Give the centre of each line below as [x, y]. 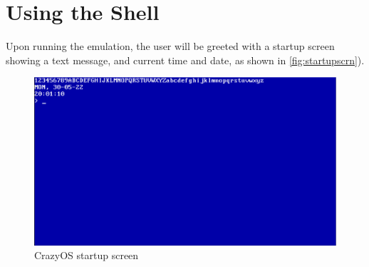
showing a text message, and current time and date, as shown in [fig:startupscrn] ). [185, 60]
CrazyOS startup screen [87, 255]
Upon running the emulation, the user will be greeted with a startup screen [170, 46]
